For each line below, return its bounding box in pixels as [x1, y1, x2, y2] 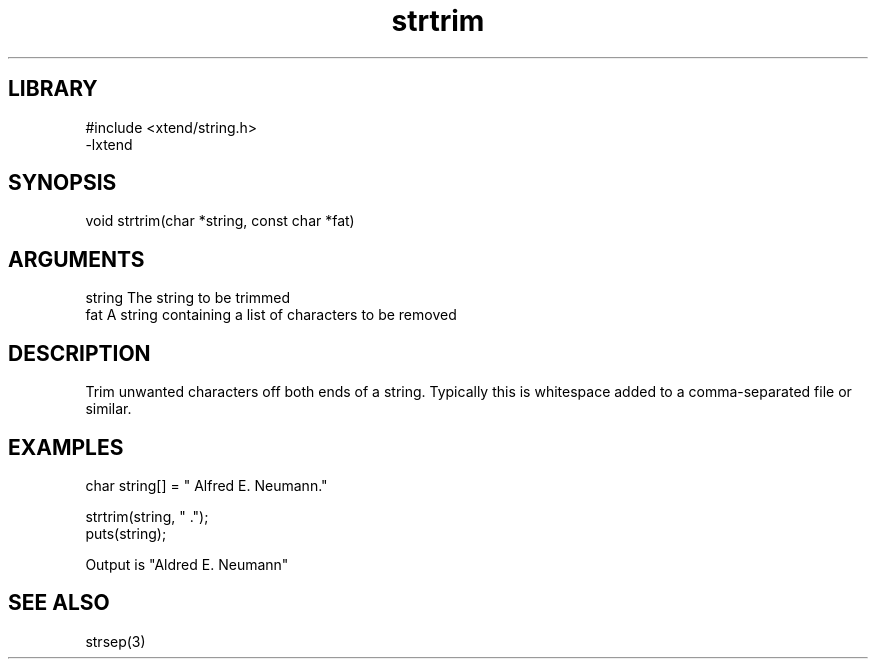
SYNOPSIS [8, 170, 117, 196]
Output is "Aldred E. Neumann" [85, 555, 289, 573]
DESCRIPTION [8, 340, 151, 366]
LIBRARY [8, 76, 98, 102]
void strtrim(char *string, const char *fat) [85, 212, 355, 230]
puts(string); [85, 524, 167, 542]
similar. [85, 400, 132, 418]
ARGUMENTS [8, 246, 145, 272]
